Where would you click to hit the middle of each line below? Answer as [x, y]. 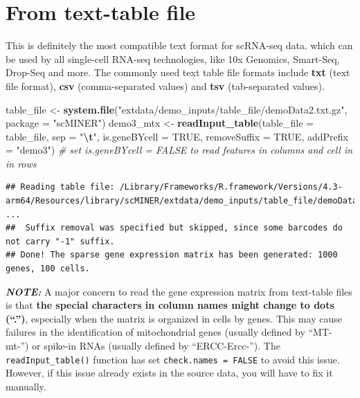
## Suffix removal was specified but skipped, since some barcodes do [174, 228]
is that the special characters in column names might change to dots [170, 305]
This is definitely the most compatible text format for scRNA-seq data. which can [179, 45]
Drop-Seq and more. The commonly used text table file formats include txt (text [178, 72]
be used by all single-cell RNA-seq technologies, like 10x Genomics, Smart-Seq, [173, 58]
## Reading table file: [60, 187]
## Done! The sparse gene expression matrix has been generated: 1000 [172, 255]
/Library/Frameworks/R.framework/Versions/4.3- [231, 187]
